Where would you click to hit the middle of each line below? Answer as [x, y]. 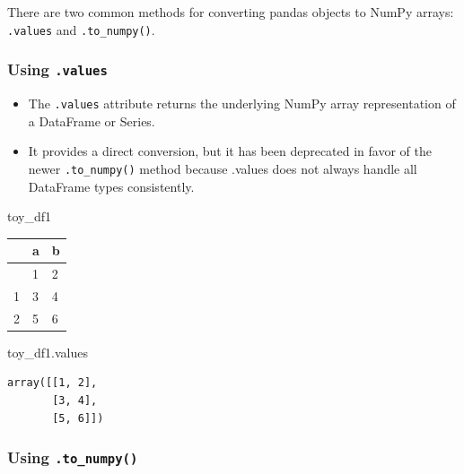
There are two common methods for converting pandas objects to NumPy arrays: [231, 12]
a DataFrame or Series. [92, 121]
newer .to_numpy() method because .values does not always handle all [223, 168]
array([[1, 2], [53, 383]
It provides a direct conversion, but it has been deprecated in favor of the [230, 151]
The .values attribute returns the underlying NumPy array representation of [242, 103]
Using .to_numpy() [73, 457]
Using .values [57, 69]
